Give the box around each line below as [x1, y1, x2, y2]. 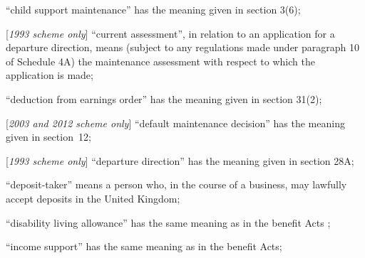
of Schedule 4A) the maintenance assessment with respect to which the [6, 53, 315, 68]
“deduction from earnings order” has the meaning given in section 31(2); [6, 91, 322, 106]
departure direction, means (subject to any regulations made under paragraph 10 [6, 40, 359, 55]
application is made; [6, 68, 93, 82]
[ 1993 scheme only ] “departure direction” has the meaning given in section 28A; [6, 153, 354, 168]
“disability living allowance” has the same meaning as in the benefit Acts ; [6, 215, 331, 230]
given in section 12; [6, 129, 91, 144]
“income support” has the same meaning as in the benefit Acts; [6, 239, 282, 254]
